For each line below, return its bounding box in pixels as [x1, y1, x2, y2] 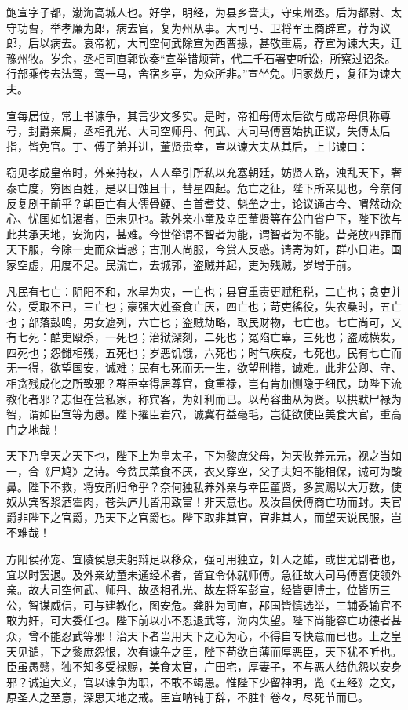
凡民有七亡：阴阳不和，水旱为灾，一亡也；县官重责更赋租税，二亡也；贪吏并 [6, 282, 402, 299]
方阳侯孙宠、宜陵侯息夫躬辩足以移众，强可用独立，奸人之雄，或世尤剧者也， [6, 551, 402, 566]
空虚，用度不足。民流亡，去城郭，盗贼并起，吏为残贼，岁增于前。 [16, 256, 358, 272]
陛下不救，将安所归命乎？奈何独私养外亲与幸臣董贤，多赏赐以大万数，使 [27, 478, 402, 494]
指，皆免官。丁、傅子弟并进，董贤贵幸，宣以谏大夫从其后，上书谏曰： [6, 137, 369, 154]
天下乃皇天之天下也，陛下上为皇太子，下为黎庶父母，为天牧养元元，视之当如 [6, 447, 402, 464]
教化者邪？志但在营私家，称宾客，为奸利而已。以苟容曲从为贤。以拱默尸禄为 [6, 390, 402, 406]
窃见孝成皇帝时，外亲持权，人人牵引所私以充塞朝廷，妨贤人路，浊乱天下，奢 [6, 164, 402, 180]
